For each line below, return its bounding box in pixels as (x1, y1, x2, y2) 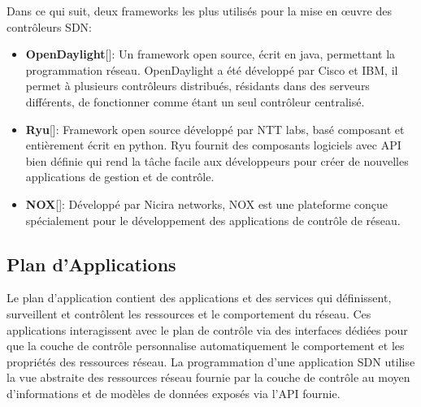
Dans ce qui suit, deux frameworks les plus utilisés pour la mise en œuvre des (7, 2, 392, 19)
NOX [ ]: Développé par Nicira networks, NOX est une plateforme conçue (25, 195, 388, 212)
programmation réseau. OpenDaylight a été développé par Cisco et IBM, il (25, 61, 398, 78)
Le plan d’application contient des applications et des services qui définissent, (7, 289, 392, 306)
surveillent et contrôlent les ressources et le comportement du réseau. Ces (7, 305, 371, 322)
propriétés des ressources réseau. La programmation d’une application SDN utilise (7, 353, 415, 370)
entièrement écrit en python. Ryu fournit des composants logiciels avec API (25, 136, 401, 154)
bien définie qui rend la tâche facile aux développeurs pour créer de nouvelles (25, 152, 409, 169)
